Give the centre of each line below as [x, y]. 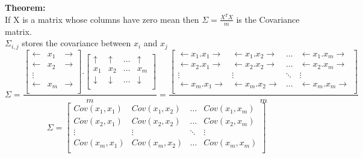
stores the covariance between [76, 43]
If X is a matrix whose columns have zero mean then [102, 19]
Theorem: [25, 7]
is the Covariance [268, 19]
